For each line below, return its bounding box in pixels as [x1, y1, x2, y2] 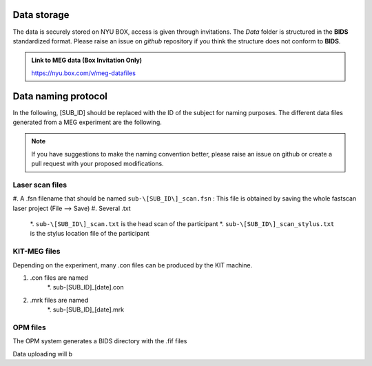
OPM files [12, 323, 46, 332]
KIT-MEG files [12, 247, 61, 256]
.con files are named [30, 274, 89, 282]
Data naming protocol [12, 90, 108, 102]
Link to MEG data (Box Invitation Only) [31, 56, 143, 65]
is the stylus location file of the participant [30, 230, 149, 238]
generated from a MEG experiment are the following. [12, 118, 162, 126]
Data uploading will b [12, 349, 72, 358]
